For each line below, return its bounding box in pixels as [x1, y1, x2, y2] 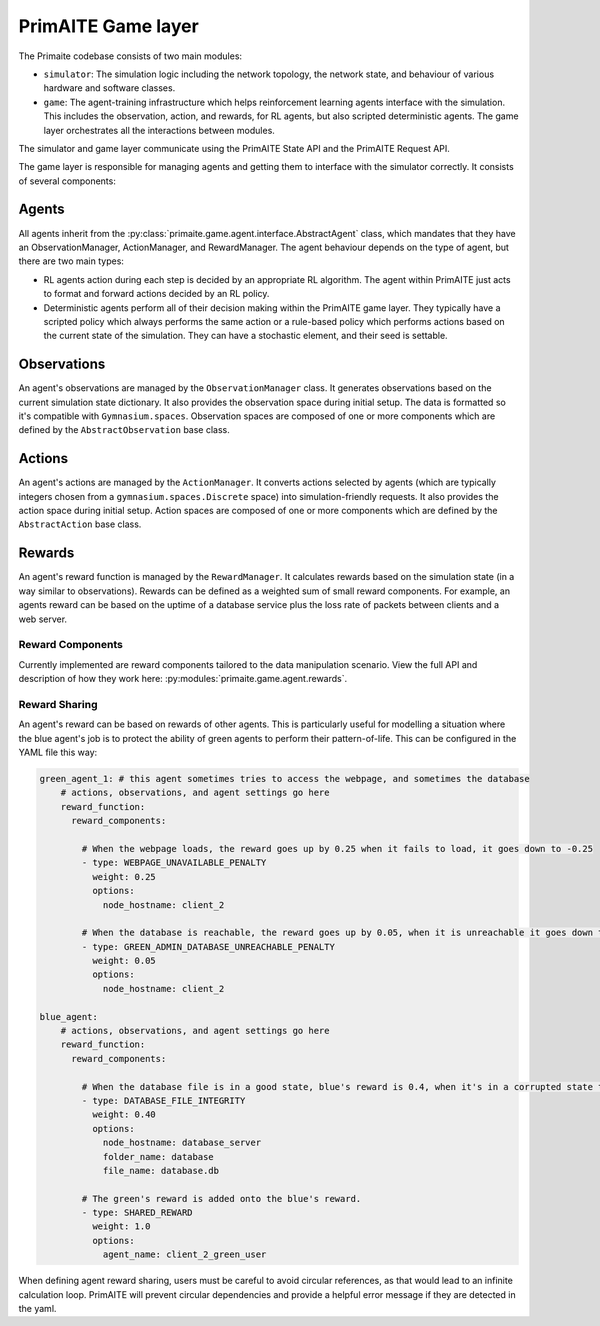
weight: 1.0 [91, 1221, 151, 1232]
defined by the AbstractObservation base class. [18, 424, 230, 436]
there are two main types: [18, 255, 125, 267]
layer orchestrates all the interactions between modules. [43, 124, 275, 136]
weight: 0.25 [91, 871, 157, 882]
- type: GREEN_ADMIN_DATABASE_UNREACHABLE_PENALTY [81, 941, 335, 952]
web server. [18, 613, 68, 625]
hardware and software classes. [43, 82, 176, 94]
